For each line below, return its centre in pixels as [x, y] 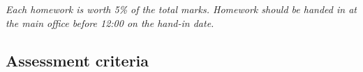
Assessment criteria [77, 60]
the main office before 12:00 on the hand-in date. [110, 22]
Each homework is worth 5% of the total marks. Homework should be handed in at [181, 9]
